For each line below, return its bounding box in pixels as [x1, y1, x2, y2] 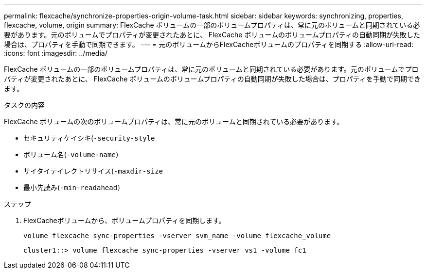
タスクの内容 [4, 101, 45, 109]
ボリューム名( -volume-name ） [23, 150, 123, 159]
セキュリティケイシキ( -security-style [23, 134, 155, 142]
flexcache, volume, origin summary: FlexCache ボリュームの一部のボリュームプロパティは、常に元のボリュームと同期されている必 [4, 21, 420, 29]
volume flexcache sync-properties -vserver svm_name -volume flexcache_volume [23, 232, 331, 240]
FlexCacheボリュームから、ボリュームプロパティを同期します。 [23, 216, 226, 225]
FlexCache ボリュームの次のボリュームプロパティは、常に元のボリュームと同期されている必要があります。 [4, 117, 344, 126]
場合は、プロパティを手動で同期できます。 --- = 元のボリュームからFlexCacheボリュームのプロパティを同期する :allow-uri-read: [4, 40, 414, 48]
